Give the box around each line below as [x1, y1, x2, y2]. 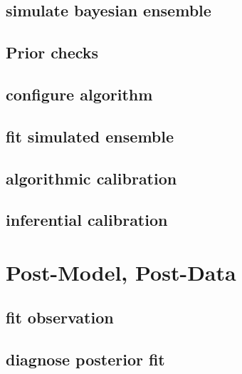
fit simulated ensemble [6, 125, 174, 147]
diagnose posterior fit [6, 348, 165, 370]
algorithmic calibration [6, 167, 177, 189]
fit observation [6, 306, 114, 328]
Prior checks [6, 41, 99, 63]
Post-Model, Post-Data [6, 257, 236, 286]
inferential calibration [6, 209, 168, 231]
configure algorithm [6, 83, 153, 105]
